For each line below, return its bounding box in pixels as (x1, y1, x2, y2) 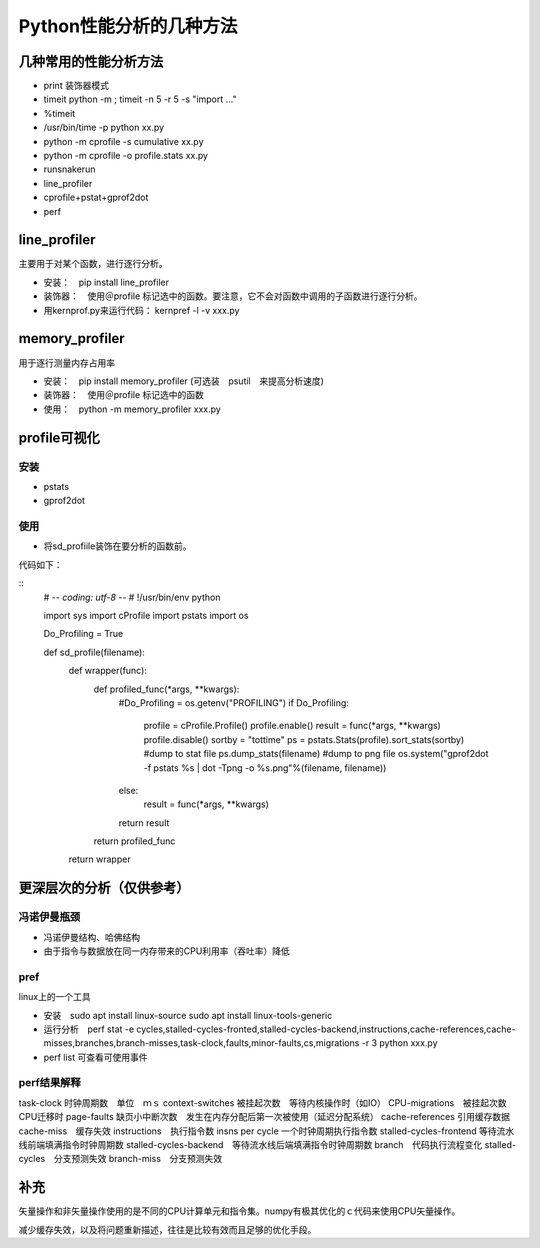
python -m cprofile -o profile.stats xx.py (43, 150, 209, 162)
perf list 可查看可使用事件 (43, 1051, 149, 1063)
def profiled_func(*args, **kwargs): (93, 683, 240, 695)
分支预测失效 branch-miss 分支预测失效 (53, 1153, 223, 1165)
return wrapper (68, 853, 131, 865)
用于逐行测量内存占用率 (18, 356, 115, 369)
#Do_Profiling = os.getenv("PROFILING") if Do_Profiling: (118, 696, 350, 709)
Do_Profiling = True (43, 628, 124, 640)
